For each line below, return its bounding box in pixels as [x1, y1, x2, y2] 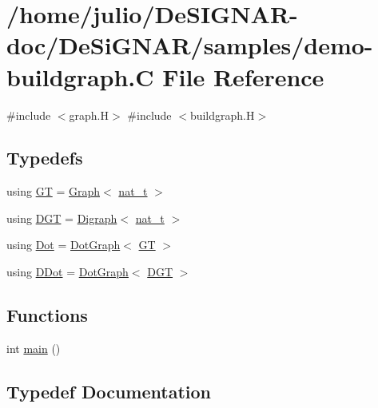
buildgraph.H [189, 106, 255, 123]
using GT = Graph [6, 183, 101, 200]
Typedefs [6, 145, 83, 170]
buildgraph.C [6, 60, 154, 93]
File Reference [162, 60, 324, 93]
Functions [6, 303, 88, 327]
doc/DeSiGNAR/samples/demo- [6, 29, 373, 61]
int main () [6, 339, 61, 356]
